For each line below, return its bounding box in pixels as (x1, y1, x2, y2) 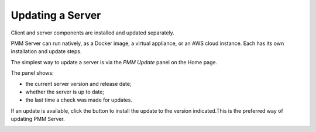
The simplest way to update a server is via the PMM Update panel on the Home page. (11, 58, 218, 65)
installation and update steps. (11, 48, 82, 55)
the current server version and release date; (25, 80, 132, 87)
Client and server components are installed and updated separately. (11, 29, 175, 36)
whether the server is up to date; (25, 88, 105, 95)
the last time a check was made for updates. (25, 96, 133, 103)
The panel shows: (11, 70, 54, 77)
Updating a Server (11, 9, 101, 22)
